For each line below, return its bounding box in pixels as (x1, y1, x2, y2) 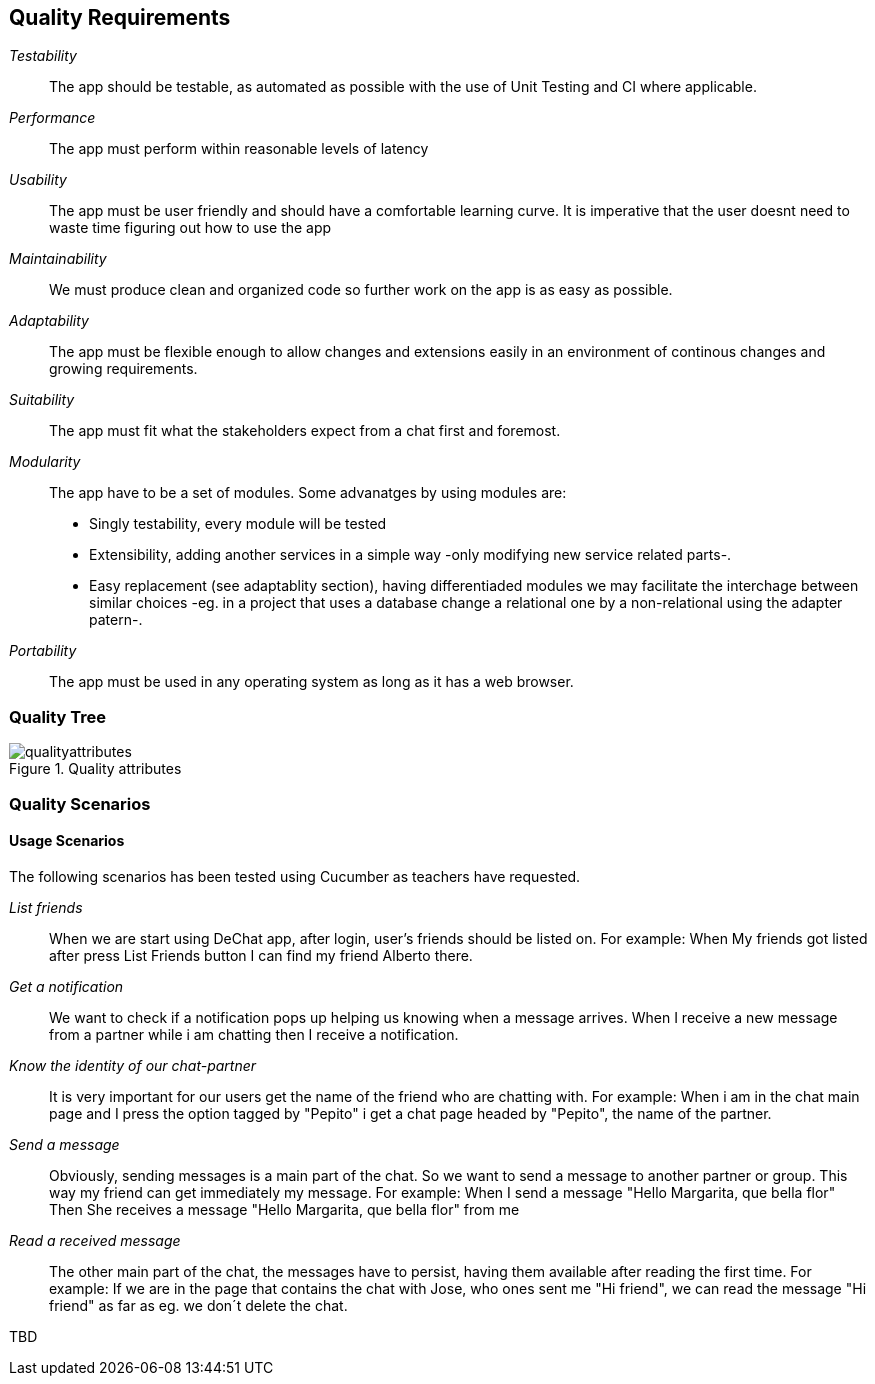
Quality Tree (9, 706, 107, 727)
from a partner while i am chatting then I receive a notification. (49, 1025, 459, 1043)
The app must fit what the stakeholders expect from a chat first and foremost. (49, 422, 561, 440)
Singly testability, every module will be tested (89, 515, 387, 533)
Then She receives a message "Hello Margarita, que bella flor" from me (49, 1200, 520, 1218)
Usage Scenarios (9, 832, 125, 850)
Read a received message (9, 1231, 181, 1249)
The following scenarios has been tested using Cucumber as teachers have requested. (9, 867, 581, 885)
